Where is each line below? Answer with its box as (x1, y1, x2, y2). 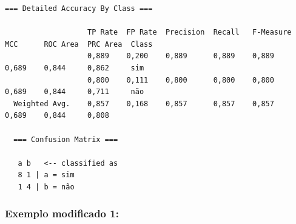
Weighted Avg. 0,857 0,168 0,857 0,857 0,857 (13, 99, 274, 108)
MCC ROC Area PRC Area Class (5, 39, 153, 49)
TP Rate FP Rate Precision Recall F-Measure (87, 28, 292, 37)
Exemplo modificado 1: (5, 206, 119, 221)
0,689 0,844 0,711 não (5, 87, 144, 97)
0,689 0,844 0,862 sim (5, 63, 144, 72)
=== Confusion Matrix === (13, 135, 118, 144)
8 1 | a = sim (18, 171, 75, 180)
